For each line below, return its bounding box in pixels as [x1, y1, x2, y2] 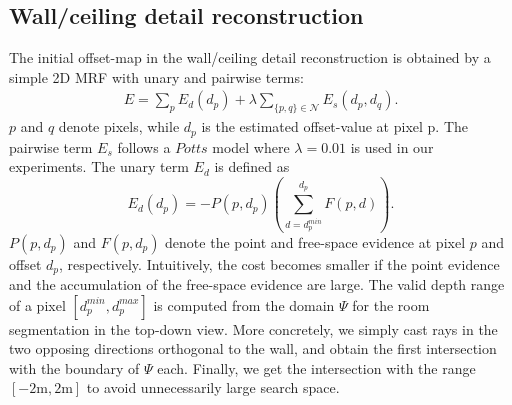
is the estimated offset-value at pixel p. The [201, 116, 469, 137]
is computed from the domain [153, 294, 335, 315]
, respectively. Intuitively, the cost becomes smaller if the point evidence [59, 253, 500, 274]
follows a [117, 136, 171, 157]
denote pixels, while [58, 116, 180, 137]
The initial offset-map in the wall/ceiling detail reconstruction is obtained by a [9, 47, 491, 68]
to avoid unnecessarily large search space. [86, 377, 340, 398]
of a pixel [9, 294, 66, 315]
